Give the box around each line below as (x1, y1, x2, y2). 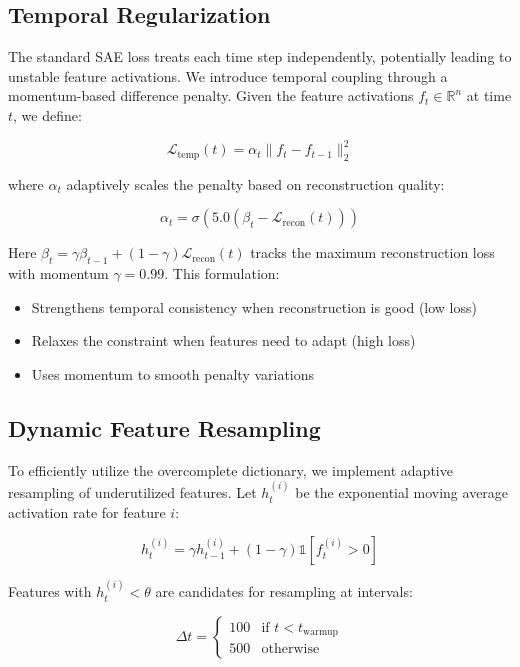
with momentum (8, 263, 109, 284)
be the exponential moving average (295, 482, 509, 503)
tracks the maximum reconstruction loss (250, 242, 495, 263)
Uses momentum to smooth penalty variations (31, 364, 315, 385)
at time (466, 85, 512, 106)
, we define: (13, 104, 82, 125)
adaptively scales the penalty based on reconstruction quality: (66, 173, 445, 194)
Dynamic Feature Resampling (8, 413, 321, 444)
